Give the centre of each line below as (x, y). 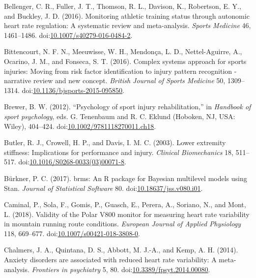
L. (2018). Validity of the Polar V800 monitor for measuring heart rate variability (127, 214)
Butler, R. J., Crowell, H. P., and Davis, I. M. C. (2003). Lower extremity (115, 142)
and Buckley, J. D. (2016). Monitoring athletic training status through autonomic (127, 15)
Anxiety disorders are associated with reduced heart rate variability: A (110, 260)
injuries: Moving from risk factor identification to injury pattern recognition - (120, 71)
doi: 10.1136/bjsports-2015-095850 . (73, 90)
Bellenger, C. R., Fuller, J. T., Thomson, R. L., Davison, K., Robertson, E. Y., (123, 6)
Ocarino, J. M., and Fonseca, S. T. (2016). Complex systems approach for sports (125, 61)
